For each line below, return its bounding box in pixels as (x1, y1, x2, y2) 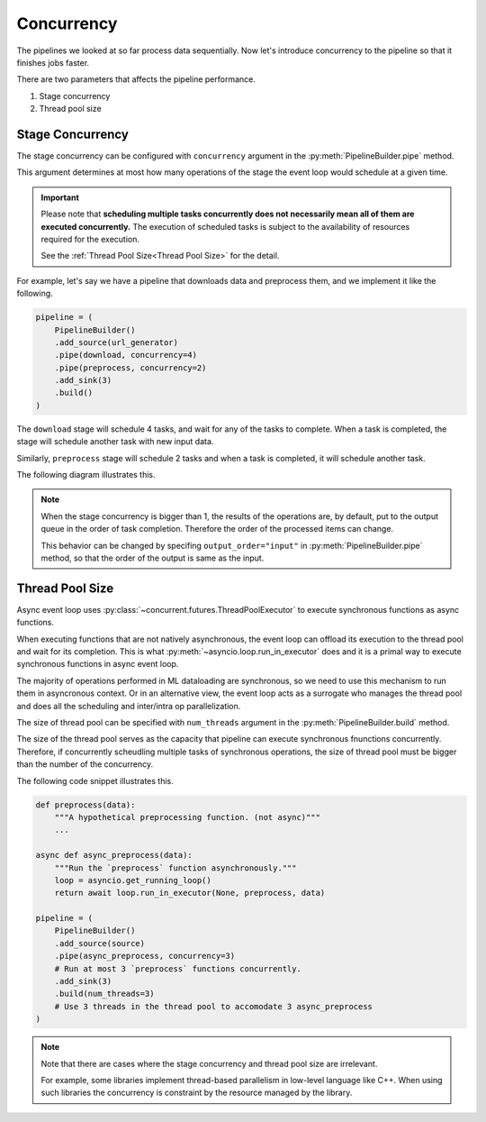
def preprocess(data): (35, 799, 136, 810)
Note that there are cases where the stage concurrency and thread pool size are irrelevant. (40, 1058, 378, 1069)
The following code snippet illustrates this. (16, 775, 175, 786)
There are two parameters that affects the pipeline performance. (16, 74, 256, 85)
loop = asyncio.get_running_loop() (54, 875, 211, 885)
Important (40, 192, 80, 203)
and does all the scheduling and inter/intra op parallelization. (16, 700, 241, 711)
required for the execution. (40, 233, 139, 244)
